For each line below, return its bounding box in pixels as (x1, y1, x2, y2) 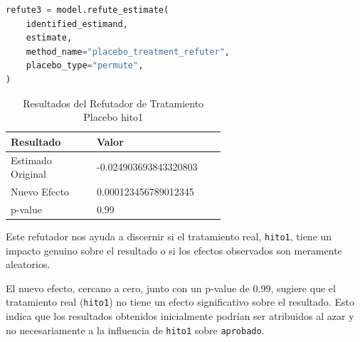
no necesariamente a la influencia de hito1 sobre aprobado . (6, 322, 265, 337)
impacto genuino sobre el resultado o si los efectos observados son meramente (6, 242, 342, 257)
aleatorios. (6, 257, 51, 272)
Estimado (11, 152, 52, 167)
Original (11, 166, 46, 181)
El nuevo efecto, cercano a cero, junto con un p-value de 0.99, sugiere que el (6, 280, 336, 295)
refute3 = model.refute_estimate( (6, 5, 169, 15)
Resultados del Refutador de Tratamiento (23, 95, 204, 110)
